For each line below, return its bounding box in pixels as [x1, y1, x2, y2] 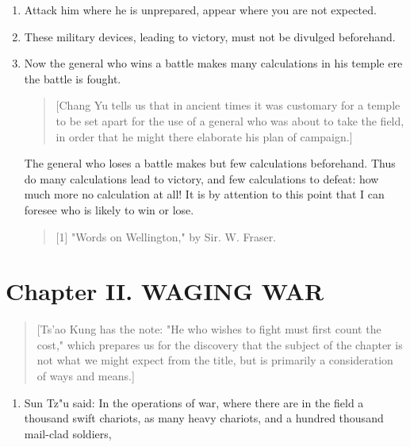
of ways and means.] [36, 368, 135, 384]
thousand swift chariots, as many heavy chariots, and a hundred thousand [24, 410, 384, 426]
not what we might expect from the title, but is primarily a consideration [36, 352, 393, 368]
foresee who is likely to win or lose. [24, 201, 194, 218]
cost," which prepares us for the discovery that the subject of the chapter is [36, 336, 403, 353]
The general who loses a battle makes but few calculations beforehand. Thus [24, 155, 396, 171]
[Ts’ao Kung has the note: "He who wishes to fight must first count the [36, 321, 381, 337]
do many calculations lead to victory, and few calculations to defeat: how [24, 170, 379, 187]
